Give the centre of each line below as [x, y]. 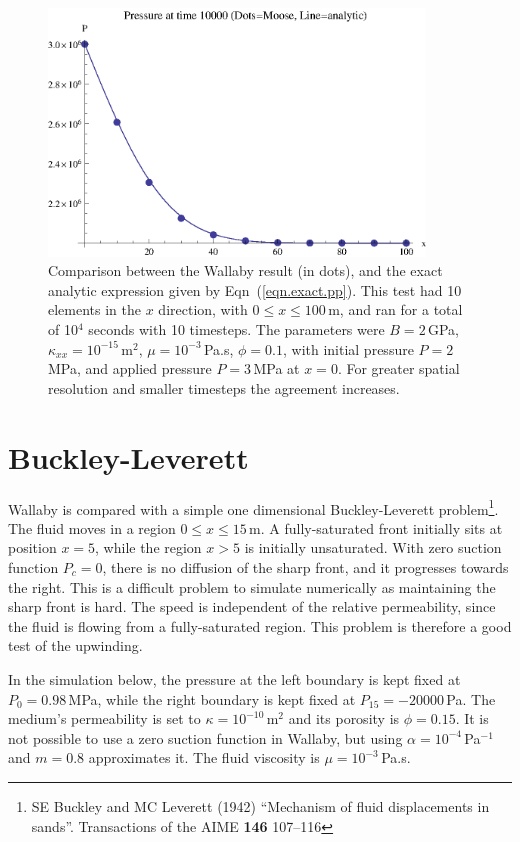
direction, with [203, 309]
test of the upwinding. [75, 645]
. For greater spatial [398, 368]
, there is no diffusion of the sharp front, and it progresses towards [305, 566]
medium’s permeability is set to [104, 718]
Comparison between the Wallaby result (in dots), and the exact [245, 270]
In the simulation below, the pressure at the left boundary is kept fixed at [234, 678]
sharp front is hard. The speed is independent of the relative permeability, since [252, 606]
